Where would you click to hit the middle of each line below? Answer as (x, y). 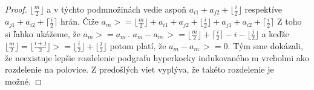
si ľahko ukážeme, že (43, 33)
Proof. (16, 9)
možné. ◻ (24, 81)
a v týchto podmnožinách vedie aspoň (116, 9)
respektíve (263, 9)
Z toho (289, 21)
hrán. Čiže (79, 21)
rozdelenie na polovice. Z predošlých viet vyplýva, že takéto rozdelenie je (139, 69)
